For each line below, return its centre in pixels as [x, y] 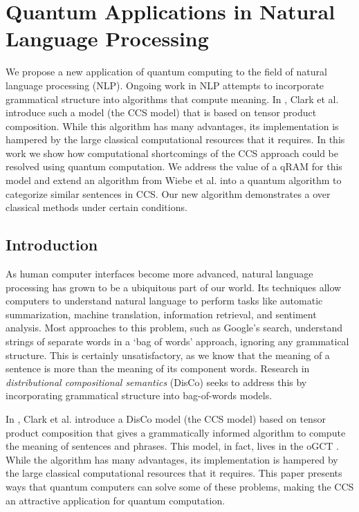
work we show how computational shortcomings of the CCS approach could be [172, 153]
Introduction [52, 245]
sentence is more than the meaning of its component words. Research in [158, 368]
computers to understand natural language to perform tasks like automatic [164, 301]
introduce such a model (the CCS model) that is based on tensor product [161, 112]
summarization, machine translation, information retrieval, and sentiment [161, 314]
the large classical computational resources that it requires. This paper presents [174, 473]
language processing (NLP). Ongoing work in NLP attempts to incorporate [165, 85]
